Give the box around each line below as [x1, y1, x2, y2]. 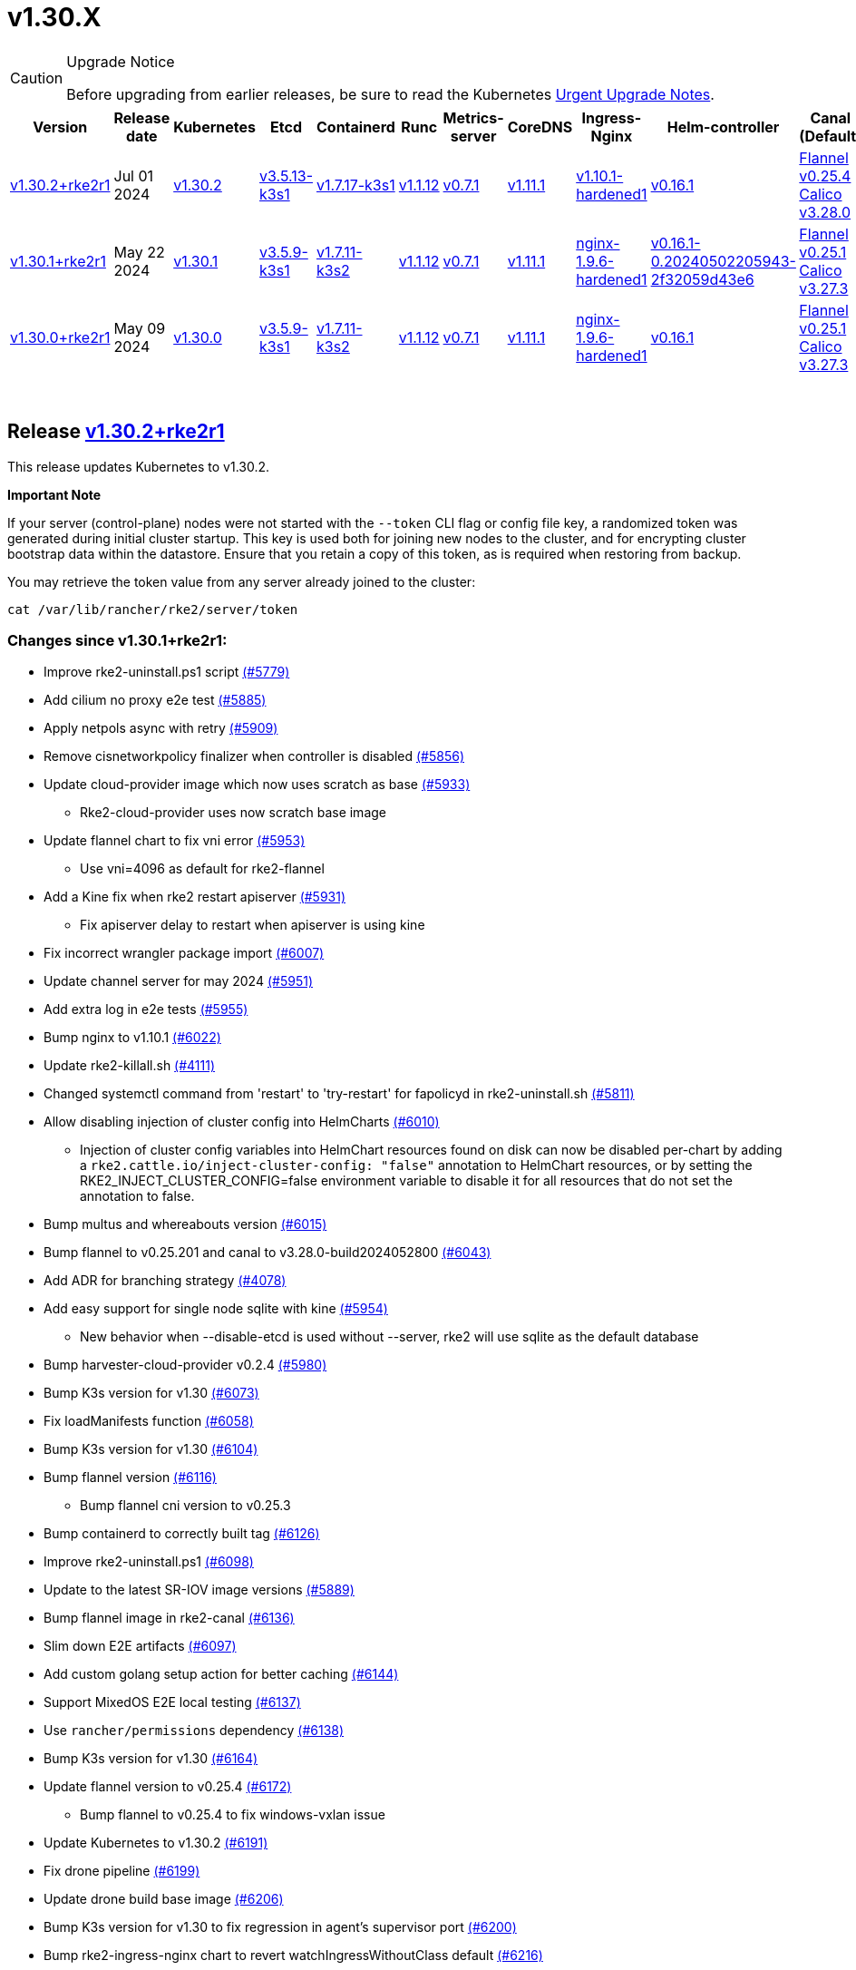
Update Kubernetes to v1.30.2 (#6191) [44, 1835, 268, 1851]
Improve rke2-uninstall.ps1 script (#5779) [44, 664, 290, 680]
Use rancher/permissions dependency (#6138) [44, 1722, 345, 1739]
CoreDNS [507, 117, 573, 136]
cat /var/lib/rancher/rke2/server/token [7, 601, 298, 617]
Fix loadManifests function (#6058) [44, 1413, 254, 1429]
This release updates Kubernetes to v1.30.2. [7, 458, 270, 474]
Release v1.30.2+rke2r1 [7, 420, 225, 444]
